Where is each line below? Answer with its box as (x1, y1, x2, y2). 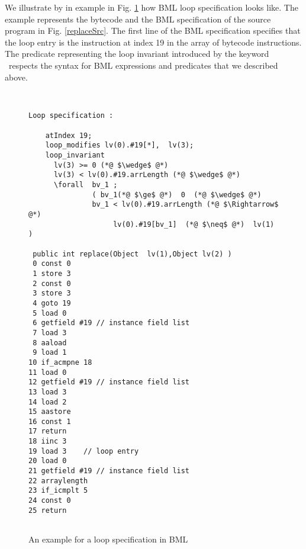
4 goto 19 (33, 298, 71, 307)
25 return (28, 506, 67, 515)
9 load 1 (33, 348, 67, 357)
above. (5, 70, 28, 83)
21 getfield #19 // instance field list (28, 467, 190, 476)
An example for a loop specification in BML (28, 533, 188, 545)
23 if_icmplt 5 (28, 486, 88, 495)
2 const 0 (33, 279, 71, 288)
